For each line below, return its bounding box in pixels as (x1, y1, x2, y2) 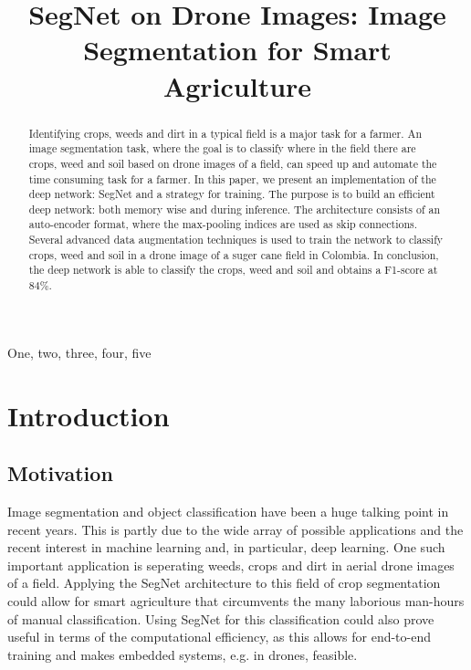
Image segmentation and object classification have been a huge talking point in (7, 501, 449, 520)
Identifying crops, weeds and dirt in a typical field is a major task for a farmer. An (28, 125, 422, 141)
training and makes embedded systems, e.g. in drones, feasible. (7, 644, 358, 664)
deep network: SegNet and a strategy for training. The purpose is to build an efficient (28, 186, 435, 202)
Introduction (7, 396, 170, 434)
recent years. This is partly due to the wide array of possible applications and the (7, 519, 464, 539)
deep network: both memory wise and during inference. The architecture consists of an (28, 201, 441, 216)
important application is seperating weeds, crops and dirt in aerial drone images (7, 555, 455, 574)
